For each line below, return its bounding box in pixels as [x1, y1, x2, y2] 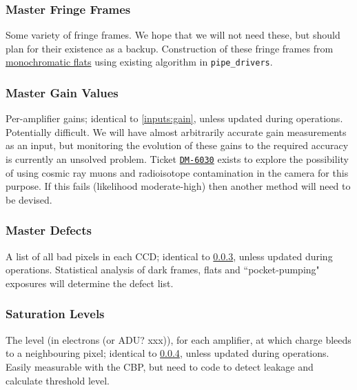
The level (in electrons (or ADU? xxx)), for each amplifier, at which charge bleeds [6, 332, 351, 347]
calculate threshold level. [6, 373, 110, 387]
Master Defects [6, 222, 92, 239]
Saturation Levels [6, 305, 105, 322]
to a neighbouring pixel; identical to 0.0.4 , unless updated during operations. [6, 346, 329, 360]
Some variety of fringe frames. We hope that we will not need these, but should [6, 28, 340, 42]
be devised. [6, 192, 52, 206]
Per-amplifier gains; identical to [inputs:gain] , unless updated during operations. [6, 111, 343, 126]
